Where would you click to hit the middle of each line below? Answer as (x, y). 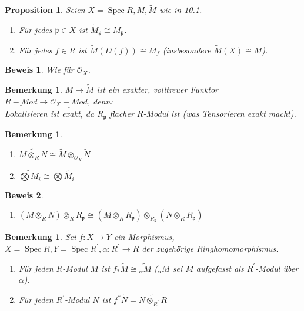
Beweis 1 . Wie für (39, 70)
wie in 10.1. (181, 10)
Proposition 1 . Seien (45, 10)
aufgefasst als (220, 268)
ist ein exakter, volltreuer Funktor (158, 89)
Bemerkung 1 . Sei (41, 237)
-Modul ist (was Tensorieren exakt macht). (220, 114)
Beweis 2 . (24, 195)
